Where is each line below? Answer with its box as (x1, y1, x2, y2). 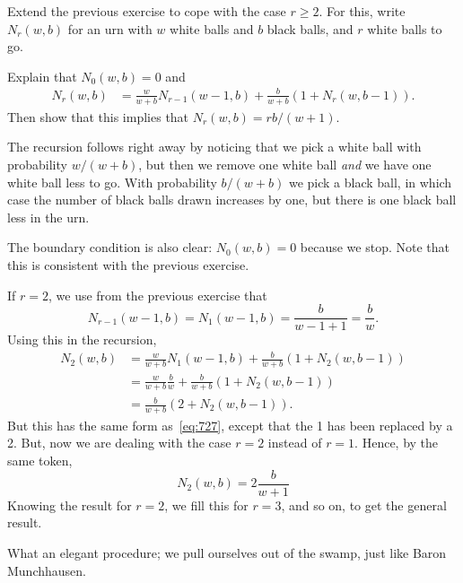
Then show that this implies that (7, 107, 189, 126)
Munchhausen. (7, 561, 86, 579)
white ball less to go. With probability (7, 172, 217, 191)
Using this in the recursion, (7, 330, 157, 349)
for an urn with (67, 19, 153, 38)
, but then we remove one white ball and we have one (138, 154, 432, 173)
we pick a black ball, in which (288, 172, 452, 191)
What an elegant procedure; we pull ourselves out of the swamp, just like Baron (7, 543, 447, 561)
